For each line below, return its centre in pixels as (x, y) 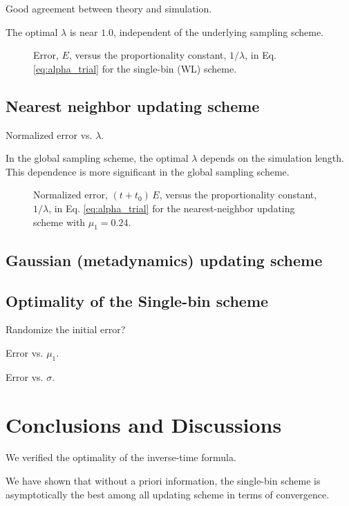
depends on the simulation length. (272, 158)
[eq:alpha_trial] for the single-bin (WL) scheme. (135, 68)
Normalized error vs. (49, 134)
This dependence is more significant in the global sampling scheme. (148, 171)
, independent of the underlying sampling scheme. (219, 31)
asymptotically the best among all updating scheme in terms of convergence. (168, 494)
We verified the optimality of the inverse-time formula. (121, 457)
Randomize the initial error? (66, 329)
